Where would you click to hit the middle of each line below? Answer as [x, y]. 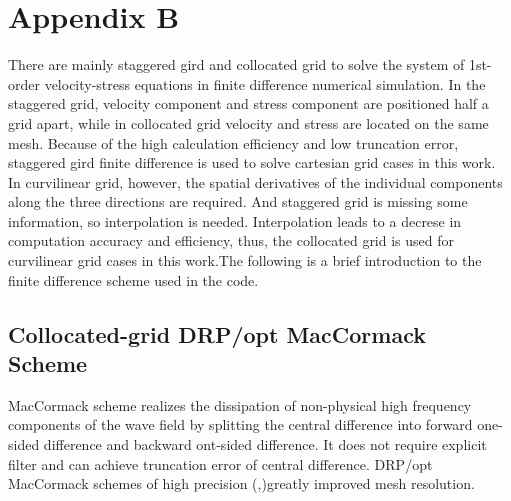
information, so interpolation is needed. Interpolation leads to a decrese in [235, 220]
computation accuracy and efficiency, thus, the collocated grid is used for [231, 240]
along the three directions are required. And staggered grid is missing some [238, 201]
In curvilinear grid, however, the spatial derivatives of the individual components [255, 181]
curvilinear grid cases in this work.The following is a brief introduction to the [245, 260]
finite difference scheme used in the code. [133, 279]
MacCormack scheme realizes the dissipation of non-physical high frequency [240, 404]
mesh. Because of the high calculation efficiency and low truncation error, [233, 142]
